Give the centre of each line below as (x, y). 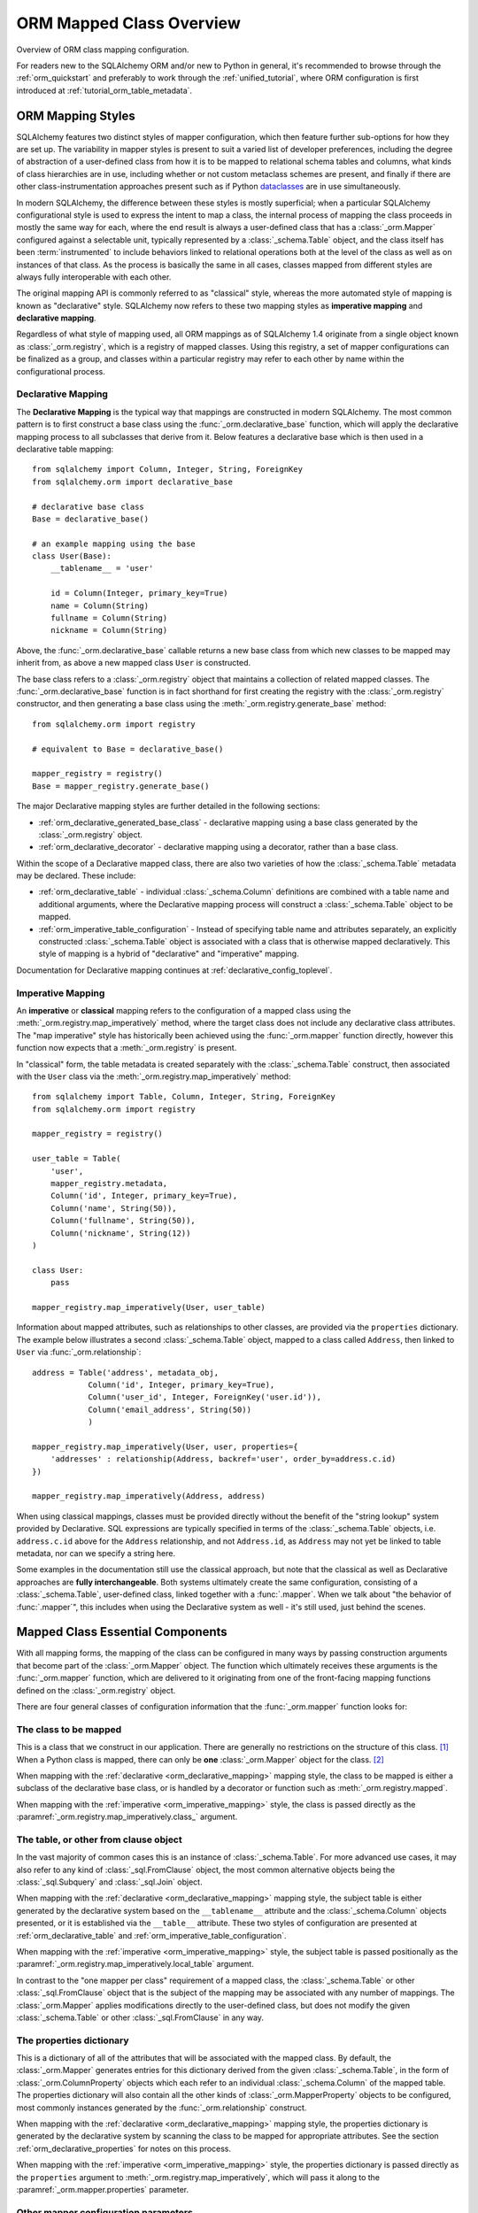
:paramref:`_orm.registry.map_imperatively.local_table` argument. (135, 1964)
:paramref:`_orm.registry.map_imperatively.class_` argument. (127, 1817)
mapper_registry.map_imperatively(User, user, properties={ (165, 1446)
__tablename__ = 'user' (102, 568)
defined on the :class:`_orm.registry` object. (96, 1690)
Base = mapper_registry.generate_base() (121, 786)
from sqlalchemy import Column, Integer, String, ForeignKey (167, 470)
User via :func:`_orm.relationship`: (79, 1352)
